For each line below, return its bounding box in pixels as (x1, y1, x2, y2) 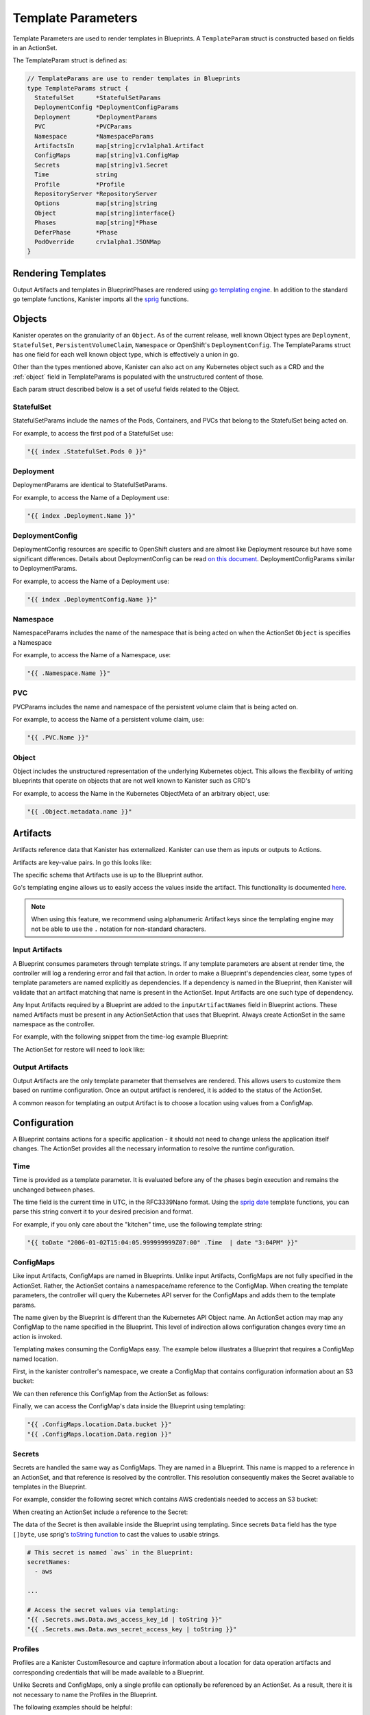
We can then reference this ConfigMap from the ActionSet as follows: (12, 1389, 209, 1397)
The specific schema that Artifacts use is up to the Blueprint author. (12, 871, 203, 879)
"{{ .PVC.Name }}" (27, 734, 89, 742)
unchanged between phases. (12, 1185, 95, 1194)
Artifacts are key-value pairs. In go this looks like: (12, 858, 152, 866)
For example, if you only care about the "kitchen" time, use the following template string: (12, 1220, 263, 1228)
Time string (34, 171, 118, 178)
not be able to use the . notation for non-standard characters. (31, 925, 206, 933)
